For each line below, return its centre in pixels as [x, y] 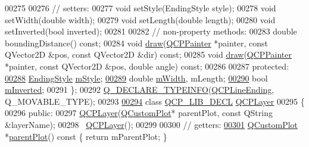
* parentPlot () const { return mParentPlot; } [86, 136]
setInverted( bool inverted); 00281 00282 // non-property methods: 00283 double [151, 31]
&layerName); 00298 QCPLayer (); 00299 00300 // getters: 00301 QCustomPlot [152, 124]
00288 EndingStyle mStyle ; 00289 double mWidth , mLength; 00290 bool [136, 78]
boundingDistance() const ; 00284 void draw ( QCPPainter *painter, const [137, 43]
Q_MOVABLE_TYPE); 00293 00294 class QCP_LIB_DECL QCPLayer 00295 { [155, 101]
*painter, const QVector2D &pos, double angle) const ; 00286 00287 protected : [147, 66]
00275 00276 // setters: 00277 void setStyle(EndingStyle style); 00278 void [141, 8]
